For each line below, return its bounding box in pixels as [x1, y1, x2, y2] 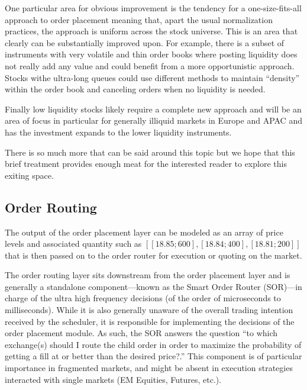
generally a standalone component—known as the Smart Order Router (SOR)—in [5, 280, 302, 292]
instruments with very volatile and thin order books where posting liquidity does [5, 48, 298, 60]
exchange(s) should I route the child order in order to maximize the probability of [5, 338, 302, 350]
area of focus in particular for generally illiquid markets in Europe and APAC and [5, 114, 302, 127]
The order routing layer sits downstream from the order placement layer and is [5, 269, 290, 281]
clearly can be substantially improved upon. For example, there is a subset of [5, 36, 285, 49]
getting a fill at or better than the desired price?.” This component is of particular [5, 350, 302, 362]
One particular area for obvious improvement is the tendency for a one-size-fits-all [5, 2, 302, 14]
